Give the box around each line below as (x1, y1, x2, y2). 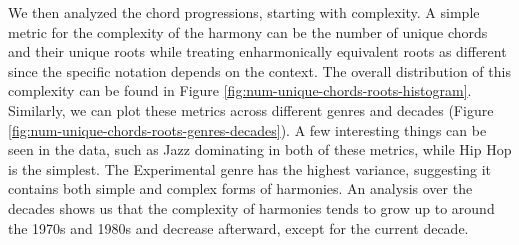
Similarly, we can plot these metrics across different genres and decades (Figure (8, 99, 494, 120)
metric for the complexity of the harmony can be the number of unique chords (8, 21, 488, 42)
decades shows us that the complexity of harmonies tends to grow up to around (8, 197, 495, 218)
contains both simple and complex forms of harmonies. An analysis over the (8, 178, 473, 199)
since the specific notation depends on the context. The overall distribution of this (8, 60, 511, 81)
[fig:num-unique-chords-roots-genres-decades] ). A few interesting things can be (8, 119, 487, 140)
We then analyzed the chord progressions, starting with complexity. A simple (8, 2, 480, 22)
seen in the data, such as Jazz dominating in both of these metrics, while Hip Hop (8, 139, 512, 160)
